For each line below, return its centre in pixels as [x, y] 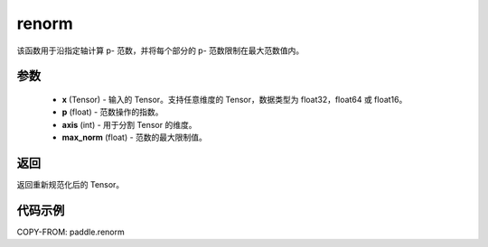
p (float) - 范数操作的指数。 [113, 112]
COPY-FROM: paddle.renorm [71, 232]
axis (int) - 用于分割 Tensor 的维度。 [129, 124]
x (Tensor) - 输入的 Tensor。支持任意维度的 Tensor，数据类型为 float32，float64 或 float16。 [235, 99]
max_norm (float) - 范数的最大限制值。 [135, 137]
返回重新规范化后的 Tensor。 [70, 185]
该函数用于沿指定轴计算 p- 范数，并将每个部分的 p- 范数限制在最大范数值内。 [160, 50]
